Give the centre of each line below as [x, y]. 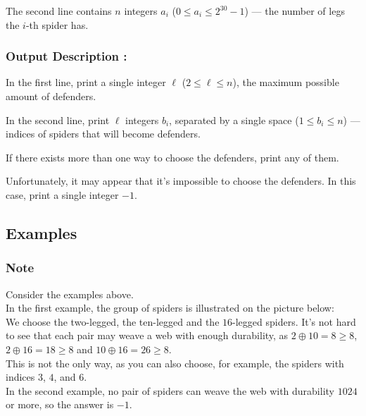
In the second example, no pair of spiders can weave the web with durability [170, 390]
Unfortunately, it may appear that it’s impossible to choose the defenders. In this [181, 181]
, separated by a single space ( [234, 120]
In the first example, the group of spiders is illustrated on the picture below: [170, 308]
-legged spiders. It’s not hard [294, 321]
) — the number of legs [295, 11]
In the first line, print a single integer [86, 82]
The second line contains [59, 11]
